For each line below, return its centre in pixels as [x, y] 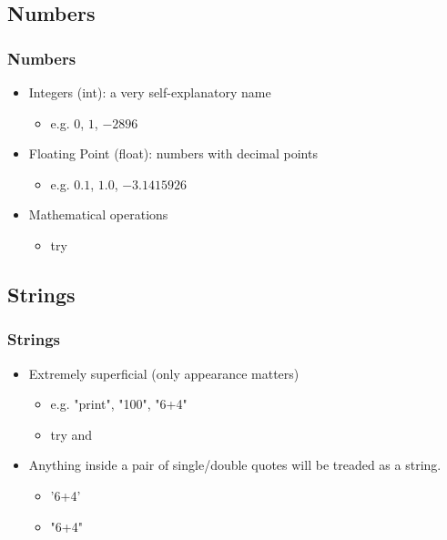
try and [71, 434]
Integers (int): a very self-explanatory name [150, 92]
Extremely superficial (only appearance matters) [164, 373]
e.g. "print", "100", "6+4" [119, 404]
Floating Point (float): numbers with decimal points [173, 153]
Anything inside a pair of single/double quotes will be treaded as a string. [235, 465]
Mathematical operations [98, 214]
